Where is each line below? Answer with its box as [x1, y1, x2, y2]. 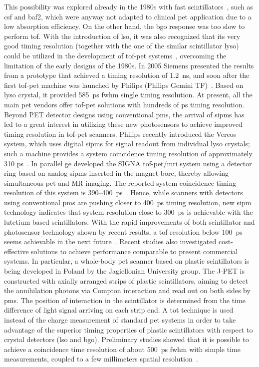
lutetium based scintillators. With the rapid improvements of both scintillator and [4, 217, 255, 227]
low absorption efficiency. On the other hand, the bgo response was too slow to [4, 21, 245, 31]
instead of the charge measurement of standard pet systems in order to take [4, 315, 236, 325]
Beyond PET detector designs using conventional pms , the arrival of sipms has [4, 109, 245, 119]
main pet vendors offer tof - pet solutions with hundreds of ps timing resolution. [4, 99, 245, 109]
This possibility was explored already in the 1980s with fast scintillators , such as [4, 1, 254, 11]
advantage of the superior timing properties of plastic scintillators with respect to [4, 324, 253, 335]
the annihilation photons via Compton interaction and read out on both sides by [4, 285, 251, 296]
